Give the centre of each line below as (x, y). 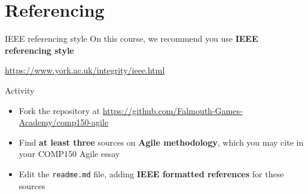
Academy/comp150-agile (64, 122)
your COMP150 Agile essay (69, 154)
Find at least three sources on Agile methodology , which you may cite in (161, 142)
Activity (20, 90)
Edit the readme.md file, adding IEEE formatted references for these (151, 173)
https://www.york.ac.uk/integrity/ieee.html (85, 70)
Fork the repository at (60, 110)
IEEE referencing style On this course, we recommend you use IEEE (132, 39)
